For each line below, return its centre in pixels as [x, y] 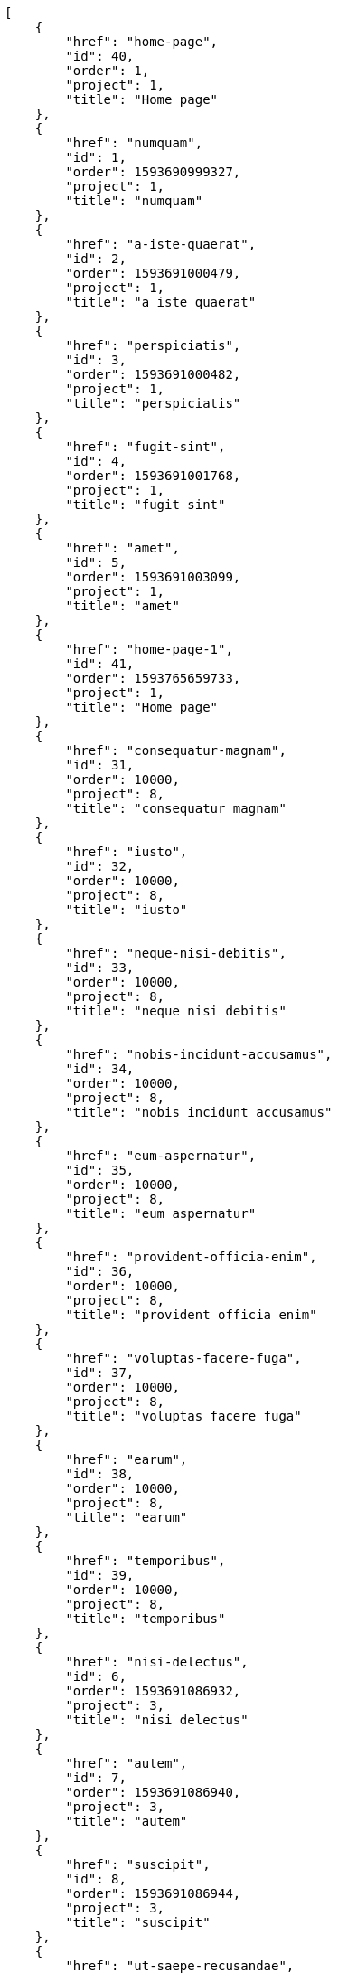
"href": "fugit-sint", [146, 447]
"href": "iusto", [127, 852]
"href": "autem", [127, 1763]
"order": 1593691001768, [153, 476]
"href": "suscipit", [138, 1864]
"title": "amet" [122, 606]
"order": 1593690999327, [153, 172]
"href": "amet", [122, 548]
